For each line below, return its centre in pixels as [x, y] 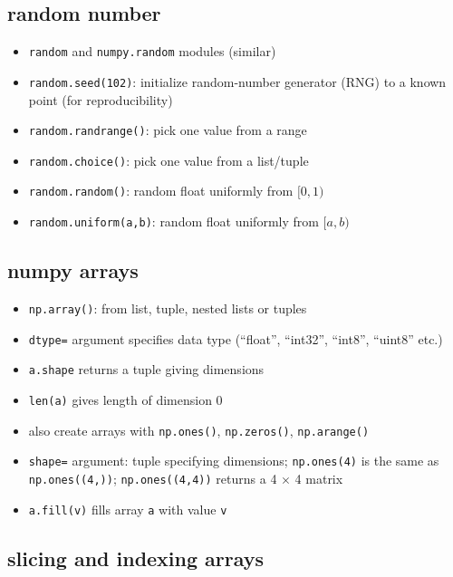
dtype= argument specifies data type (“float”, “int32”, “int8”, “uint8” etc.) [236, 338]
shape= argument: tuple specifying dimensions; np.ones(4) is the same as [234, 461]
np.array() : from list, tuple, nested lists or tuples [168, 308]
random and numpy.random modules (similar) [152, 51]
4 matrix [319, 478]
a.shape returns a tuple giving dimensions [146, 369]
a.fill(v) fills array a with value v [128, 509]
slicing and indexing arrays [136, 558]
